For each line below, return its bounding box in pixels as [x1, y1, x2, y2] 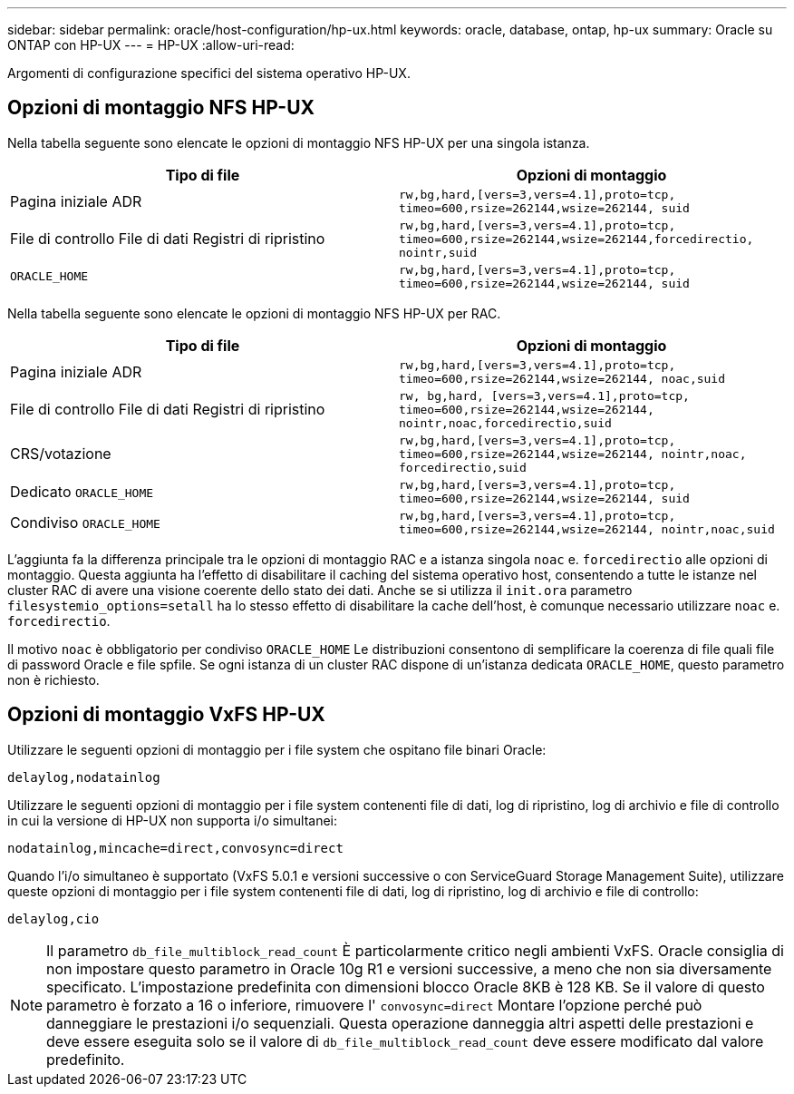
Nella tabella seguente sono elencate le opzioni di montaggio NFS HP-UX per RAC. [7, 305, 501, 321]
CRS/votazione [10, 444, 111, 464]
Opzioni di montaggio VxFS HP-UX [7, 703, 325, 727]
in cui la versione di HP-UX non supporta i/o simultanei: [7, 812, 337, 828]
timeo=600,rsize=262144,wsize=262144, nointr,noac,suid [399, 522, 775, 536]
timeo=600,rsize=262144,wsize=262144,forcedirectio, [399, 231, 754, 246]
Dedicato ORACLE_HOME [10, 482, 154, 501]
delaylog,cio [7, 911, 100, 926]
